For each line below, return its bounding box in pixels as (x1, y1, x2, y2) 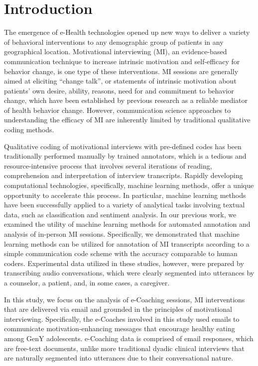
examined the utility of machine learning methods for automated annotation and (4, 219, 251, 229)
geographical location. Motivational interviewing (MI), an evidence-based (4, 46, 227, 57)
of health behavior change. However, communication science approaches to (4, 104, 231, 115)
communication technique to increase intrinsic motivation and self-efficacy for (4, 56, 240, 66)
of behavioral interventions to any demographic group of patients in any (4, 36, 224, 47)
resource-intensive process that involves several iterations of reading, (4, 160, 212, 171)
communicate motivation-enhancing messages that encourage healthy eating (4, 323, 235, 334)
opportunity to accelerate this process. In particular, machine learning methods (4, 189, 246, 200)
